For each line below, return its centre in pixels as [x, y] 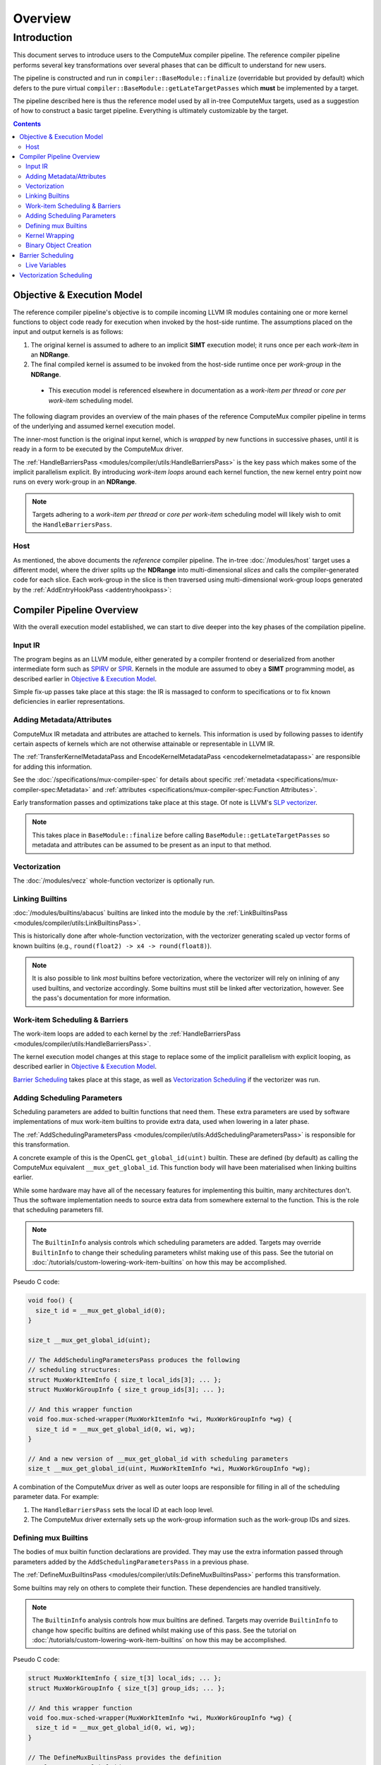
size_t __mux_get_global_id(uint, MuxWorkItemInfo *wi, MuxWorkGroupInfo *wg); [169, 1469]
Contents [27, 124]
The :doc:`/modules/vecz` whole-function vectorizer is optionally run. [114, 881]
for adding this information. [53, 767]
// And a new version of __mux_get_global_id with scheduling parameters [158, 1459]
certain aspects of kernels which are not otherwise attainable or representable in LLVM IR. [144, 743]
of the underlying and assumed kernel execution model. [94, 426]
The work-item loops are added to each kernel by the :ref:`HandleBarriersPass [127, 1034]
